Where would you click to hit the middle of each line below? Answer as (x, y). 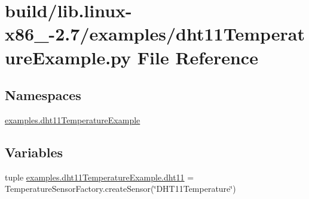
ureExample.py (68, 57)
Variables (34, 152)
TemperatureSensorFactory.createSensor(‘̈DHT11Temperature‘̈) (120, 189)
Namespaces (43, 95)
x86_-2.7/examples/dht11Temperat (155, 34)
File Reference (198, 57)
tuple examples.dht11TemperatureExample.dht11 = (100, 177)
